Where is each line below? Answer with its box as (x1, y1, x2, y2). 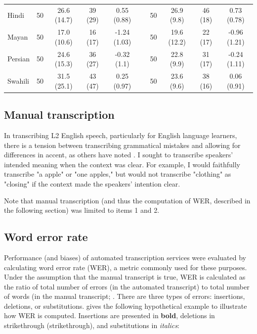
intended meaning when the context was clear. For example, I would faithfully (4, 159, 240, 169)
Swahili (7, 75, 29, 86)
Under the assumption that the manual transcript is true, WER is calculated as (4, 272, 246, 282)
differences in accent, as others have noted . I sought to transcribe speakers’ (4, 149, 233, 160)
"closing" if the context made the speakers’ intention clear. (4, 178, 180, 189)
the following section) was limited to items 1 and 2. (4, 205, 160, 215)
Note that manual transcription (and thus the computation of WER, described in (4, 195, 251, 205)
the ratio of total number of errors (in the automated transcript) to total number (4, 281, 250, 291)
